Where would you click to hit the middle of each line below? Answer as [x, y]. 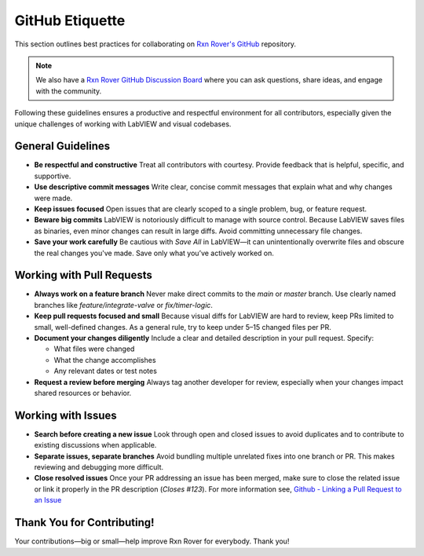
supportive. [53, 176]
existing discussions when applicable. [95, 445]
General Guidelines [62, 146]
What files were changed [94, 349]
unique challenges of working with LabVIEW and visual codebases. [123, 124]
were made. [53, 198]
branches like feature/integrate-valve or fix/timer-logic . [124, 305]
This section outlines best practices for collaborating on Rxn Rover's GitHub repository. [155, 44]
